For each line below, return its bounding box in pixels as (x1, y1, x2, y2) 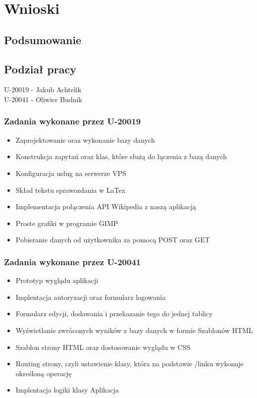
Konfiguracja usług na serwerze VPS (15, 168, 126, 178)
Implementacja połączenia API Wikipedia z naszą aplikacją (15, 201, 196, 212)
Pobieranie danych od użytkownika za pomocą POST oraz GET (15, 234, 210, 245)
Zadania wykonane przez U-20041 (4, 255, 141, 268)
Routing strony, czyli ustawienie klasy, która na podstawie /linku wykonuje (15, 358, 244, 369)
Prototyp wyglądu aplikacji (15, 275, 99, 285)
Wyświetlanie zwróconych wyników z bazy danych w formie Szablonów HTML (15, 325, 253, 335)
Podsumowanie (4, 32, 82, 47)
